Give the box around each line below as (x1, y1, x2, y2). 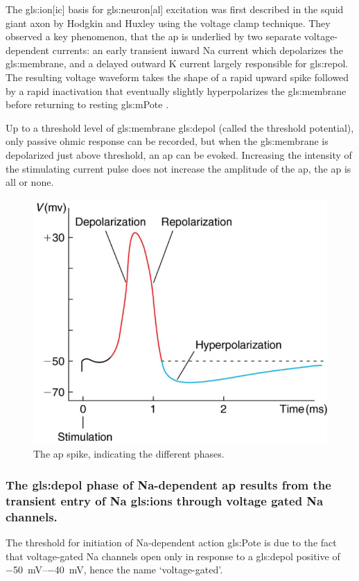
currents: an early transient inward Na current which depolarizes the (52, 42, 344, 57)
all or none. (6, 175, 54, 189)
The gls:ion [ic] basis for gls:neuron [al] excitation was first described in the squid (6, 2, 344, 16)
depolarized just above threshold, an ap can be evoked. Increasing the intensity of (6, 147, 352, 162)
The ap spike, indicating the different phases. (33, 446, 225, 461)
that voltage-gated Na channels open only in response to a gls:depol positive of (6, 548, 340, 563)
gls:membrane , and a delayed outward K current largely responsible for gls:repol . (6, 56, 349, 71)
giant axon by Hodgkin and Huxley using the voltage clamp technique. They (6, 15, 331, 30)
